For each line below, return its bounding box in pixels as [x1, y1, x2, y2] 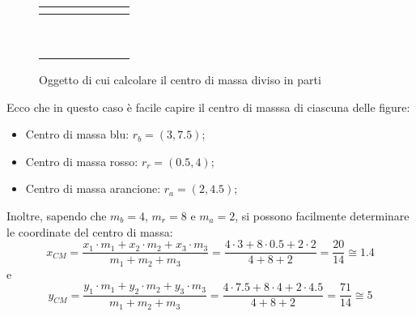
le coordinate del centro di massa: [6, 223, 173, 240]
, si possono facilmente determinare [235, 207, 410, 224]
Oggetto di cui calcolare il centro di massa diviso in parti [39, 71, 321, 88]
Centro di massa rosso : [25, 152, 138, 169]
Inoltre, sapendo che [6, 207, 107, 224]
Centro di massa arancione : [25, 180, 161, 197]
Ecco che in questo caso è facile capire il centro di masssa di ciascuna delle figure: [6, 98, 410, 115]
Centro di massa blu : [25, 126, 129, 143]
